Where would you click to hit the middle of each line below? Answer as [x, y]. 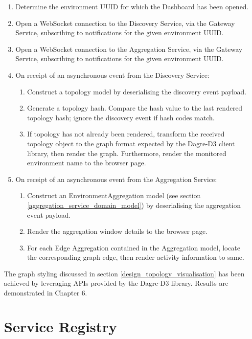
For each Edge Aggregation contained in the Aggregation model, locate [134, 247]
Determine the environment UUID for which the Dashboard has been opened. [132, 6]
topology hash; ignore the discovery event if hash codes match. [121, 117]
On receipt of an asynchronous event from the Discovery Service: [112, 75]
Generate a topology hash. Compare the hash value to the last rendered [135, 108]
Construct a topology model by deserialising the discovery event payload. [137, 91]
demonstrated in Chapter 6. [46, 293]
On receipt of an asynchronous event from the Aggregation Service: [116, 179]
